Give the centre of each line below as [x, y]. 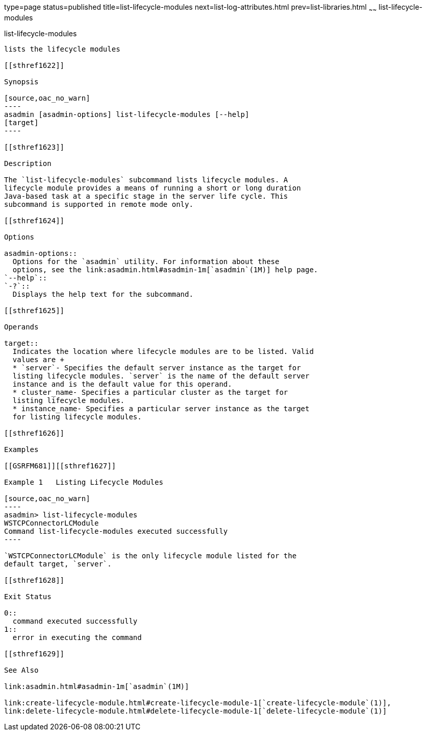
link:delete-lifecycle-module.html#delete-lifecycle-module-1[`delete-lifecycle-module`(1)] [196, 711]
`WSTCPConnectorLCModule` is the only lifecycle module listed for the [151, 555]
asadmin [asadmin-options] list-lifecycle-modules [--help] [127, 114]
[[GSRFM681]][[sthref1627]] [60, 466]
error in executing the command [77, 637]
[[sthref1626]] [34, 433]
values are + [39, 359]
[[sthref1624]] [34, 220]
